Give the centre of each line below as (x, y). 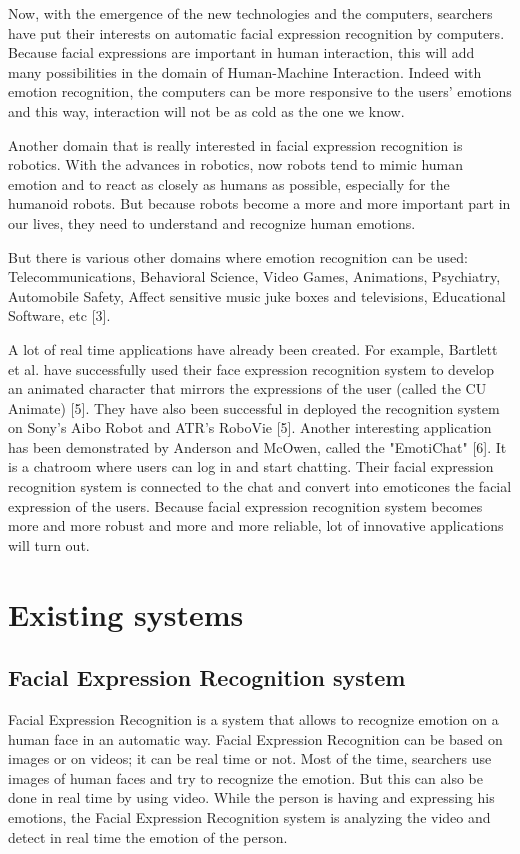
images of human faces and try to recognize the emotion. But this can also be (245, 777)
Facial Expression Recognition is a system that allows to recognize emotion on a (253, 719)
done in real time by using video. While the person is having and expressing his (251, 797)
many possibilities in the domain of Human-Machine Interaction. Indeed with (245, 71)
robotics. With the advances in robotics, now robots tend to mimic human (236, 164)
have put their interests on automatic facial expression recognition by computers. (256, 32)
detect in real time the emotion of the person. (148, 836)
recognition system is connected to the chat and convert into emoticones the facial (260, 486)
